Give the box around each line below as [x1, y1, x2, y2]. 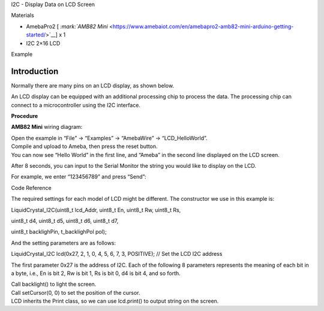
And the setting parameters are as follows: [11, 239, 116, 246]
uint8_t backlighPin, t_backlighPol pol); [11, 228, 107, 235]
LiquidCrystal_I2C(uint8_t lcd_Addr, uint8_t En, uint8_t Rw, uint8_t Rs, [11, 206, 181, 213]
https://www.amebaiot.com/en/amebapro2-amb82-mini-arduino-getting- [112, 23, 294, 30]
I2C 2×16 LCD [26, 40, 61, 47]
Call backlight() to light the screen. [11, 280, 97, 288]
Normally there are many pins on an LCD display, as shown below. [11, 81, 174, 89]
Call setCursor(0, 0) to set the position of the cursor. [11, 289, 140, 296]
